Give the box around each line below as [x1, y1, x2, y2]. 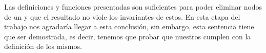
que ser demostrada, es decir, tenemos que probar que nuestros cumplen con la [4, 31, 251, 41]
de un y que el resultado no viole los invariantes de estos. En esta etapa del [4, 11, 240, 22]
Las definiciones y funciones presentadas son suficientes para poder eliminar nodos [4, 2, 262, 12]
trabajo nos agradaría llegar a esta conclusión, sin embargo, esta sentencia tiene [4, 21, 254, 32]
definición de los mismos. [4, 41, 82, 51]
